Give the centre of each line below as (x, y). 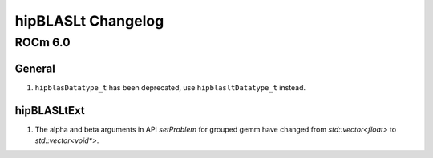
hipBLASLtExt (50, 111)
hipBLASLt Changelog (89, 21)
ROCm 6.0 (43, 42)
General (35, 68)
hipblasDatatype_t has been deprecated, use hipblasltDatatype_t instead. (170, 87)
